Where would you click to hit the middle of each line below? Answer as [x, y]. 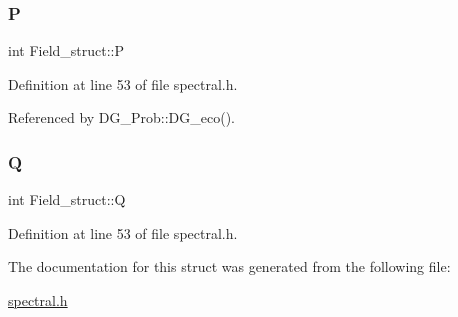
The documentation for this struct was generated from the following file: [229, 266]
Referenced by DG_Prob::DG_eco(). [122, 117]
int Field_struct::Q [67, 199]
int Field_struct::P [66, 50]
